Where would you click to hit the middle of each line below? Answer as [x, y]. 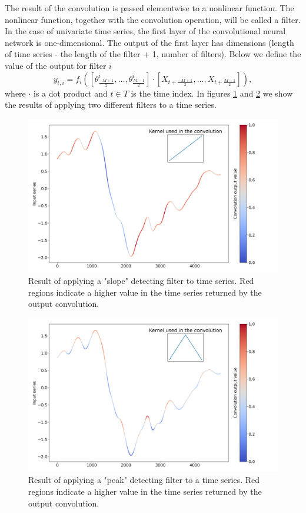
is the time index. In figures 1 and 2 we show [212, 93]
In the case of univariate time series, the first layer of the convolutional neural [145, 31]
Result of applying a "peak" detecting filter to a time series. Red [144, 480]
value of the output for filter [56, 65]
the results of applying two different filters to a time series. [111, 105]
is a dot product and [71, 93]
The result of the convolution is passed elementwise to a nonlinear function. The [149, 8]
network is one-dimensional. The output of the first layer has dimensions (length [149, 42]
